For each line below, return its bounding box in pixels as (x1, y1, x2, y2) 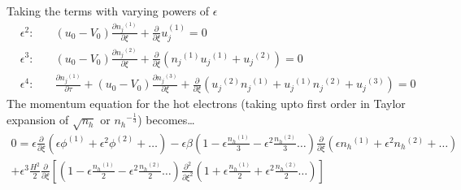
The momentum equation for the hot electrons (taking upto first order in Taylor (7, 95, 406, 112)
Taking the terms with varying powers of (7, 2, 210, 19)
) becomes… (137, 111, 195, 128)
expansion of (7, 111, 69, 128)
